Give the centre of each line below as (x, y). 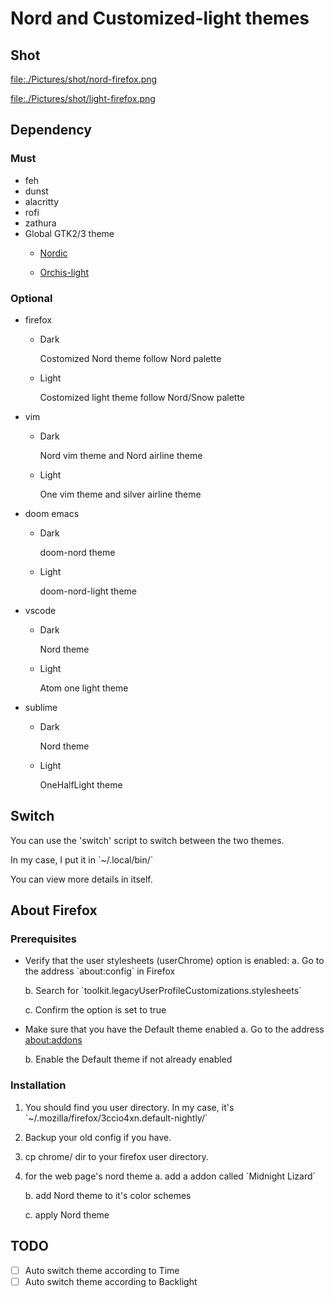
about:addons (53, 1040)
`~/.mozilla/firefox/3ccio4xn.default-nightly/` (116, 1118)
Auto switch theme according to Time (102, 1270)
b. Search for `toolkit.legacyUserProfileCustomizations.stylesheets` (163, 991)
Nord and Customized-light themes (160, 18)
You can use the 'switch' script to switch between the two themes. (147, 840)
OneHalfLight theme (81, 784)
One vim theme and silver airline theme (120, 494)
